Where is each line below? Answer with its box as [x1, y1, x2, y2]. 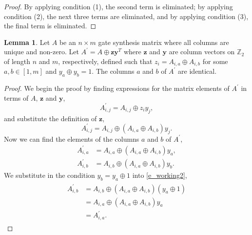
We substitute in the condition [4, 170, 95, 180]
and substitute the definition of [4, 113, 97, 123]
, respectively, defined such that [58, 56, 153, 66]
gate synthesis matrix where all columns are [98, 37, 229, 47]
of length [4, 56, 31, 66]
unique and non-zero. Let [4, 46, 79, 57]
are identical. [178, 66, 217, 76]
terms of [4, 92, 29, 103]
